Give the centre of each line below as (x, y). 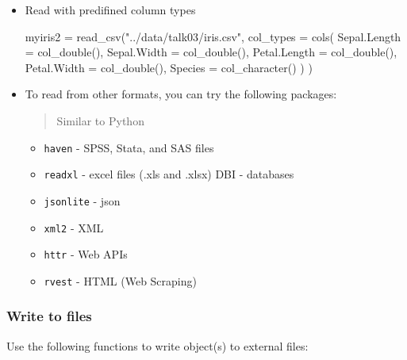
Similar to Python (100, 120)
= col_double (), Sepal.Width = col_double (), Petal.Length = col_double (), (211, 52)
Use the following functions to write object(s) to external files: (157, 345)
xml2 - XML (74, 227)
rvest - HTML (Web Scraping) (120, 280)
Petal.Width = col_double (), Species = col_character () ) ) (169, 67)
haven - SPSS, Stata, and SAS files (129, 147)
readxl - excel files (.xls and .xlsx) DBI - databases (169, 174)
